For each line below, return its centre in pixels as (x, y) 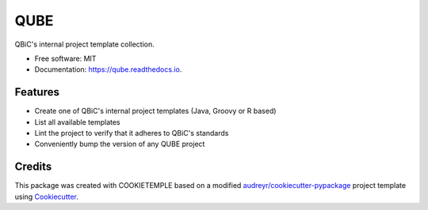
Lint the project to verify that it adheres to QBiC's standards (132, 133)
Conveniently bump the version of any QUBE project (120, 144)
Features (37, 92)
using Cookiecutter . (47, 197)
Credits (33, 167)
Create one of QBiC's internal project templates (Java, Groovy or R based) (155, 111)
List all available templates (77, 122)
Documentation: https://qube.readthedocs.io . (108, 69)
